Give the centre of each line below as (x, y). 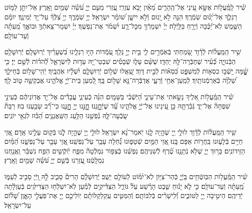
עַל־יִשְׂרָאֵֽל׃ (18, 205)
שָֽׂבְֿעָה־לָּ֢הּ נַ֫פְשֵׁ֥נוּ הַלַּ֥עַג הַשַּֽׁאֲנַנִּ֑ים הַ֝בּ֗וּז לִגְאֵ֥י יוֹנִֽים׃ (66, 115)
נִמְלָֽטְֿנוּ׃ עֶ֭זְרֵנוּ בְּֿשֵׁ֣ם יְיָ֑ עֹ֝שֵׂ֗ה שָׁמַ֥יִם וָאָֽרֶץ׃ (54, 160)
